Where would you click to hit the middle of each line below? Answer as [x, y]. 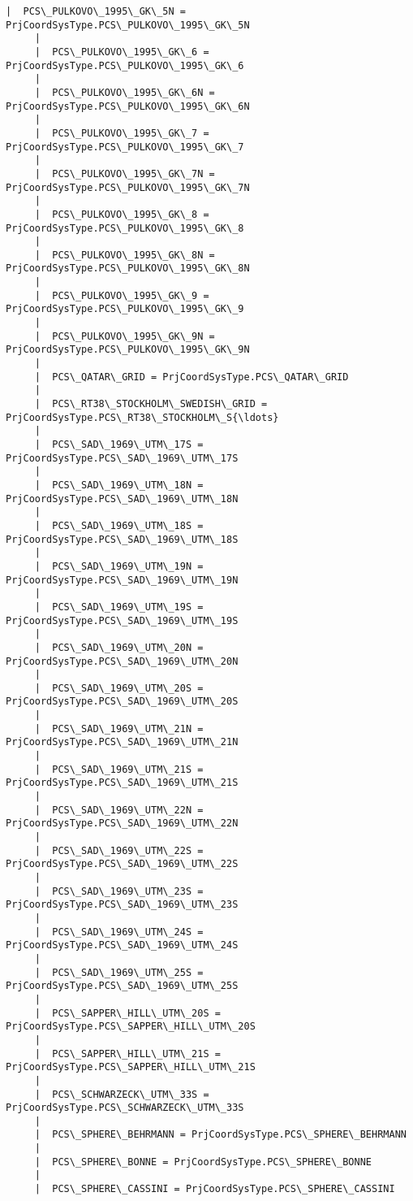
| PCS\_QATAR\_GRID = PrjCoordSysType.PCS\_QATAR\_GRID [191, 377]
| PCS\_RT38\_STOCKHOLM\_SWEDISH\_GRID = [151, 404]
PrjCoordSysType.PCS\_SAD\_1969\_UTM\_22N [122, 824]
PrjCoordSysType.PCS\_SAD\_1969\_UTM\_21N [122, 742]
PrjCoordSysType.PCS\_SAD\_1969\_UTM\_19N [122, 580]
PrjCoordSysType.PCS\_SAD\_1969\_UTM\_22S [122, 864]
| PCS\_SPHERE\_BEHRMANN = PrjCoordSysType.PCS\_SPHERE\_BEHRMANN [220, 1135]
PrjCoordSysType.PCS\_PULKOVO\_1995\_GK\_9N [128, 350]
